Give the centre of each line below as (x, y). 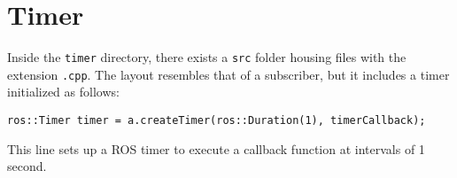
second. (27, 166)
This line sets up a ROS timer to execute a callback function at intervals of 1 (216, 148)
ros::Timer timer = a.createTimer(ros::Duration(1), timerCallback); (217, 121)
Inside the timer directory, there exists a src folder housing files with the (207, 57)
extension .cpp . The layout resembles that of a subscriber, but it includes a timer (228, 74)
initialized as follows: (63, 92)
